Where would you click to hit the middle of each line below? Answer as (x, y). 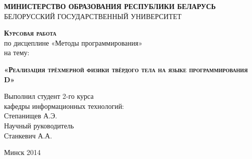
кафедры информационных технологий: (64, 106)
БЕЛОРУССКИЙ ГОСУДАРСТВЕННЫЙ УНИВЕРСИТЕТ (93, 16)
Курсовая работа (30, 33)
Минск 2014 (23, 152)
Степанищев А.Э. (31, 116)
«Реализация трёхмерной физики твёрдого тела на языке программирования (126, 69)
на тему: (17, 52)
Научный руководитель (39, 125)
